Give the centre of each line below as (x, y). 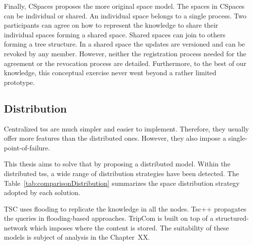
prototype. (19, 82)
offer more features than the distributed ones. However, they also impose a (115, 138)
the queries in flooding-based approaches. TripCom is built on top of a (109, 218)
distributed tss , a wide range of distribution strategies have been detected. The (122, 173)
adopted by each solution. (42, 192)
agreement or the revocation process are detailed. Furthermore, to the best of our (125, 63)
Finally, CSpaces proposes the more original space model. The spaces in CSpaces (124, 6)
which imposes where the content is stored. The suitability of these (129, 227)
